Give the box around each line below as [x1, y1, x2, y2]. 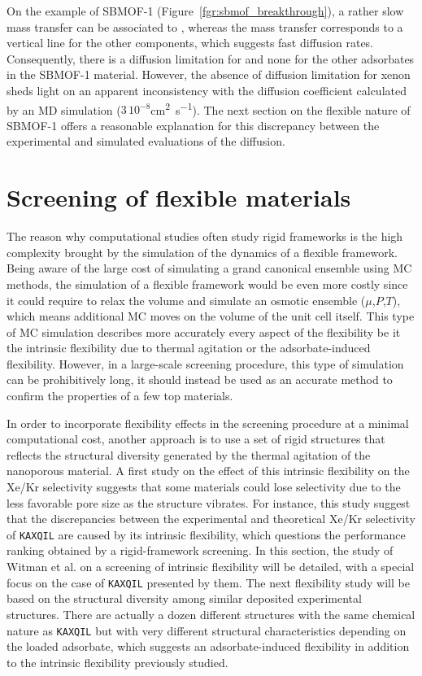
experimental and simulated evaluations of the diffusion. [7, 133, 285, 150]
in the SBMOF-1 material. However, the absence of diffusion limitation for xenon [7, 66, 411, 83]
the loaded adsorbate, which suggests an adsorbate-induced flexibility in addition [7, 638, 410, 655]
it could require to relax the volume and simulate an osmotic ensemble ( [7, 291, 366, 308]
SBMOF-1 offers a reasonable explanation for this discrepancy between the [7, 116, 380, 133]
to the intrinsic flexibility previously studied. [7, 653, 228, 670]
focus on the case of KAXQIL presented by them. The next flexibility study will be [7, 574, 410, 591]
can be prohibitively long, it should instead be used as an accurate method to [7, 371, 393, 388]
